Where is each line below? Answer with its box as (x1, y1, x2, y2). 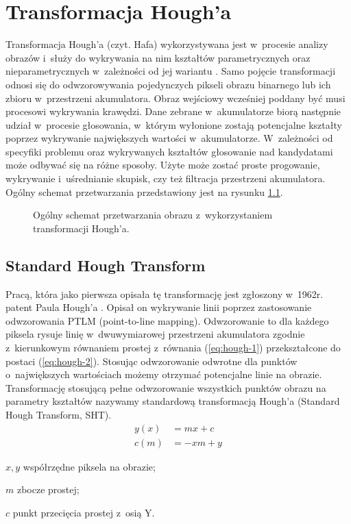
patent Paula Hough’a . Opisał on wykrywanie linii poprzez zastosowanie (5, 300, 312, 314)
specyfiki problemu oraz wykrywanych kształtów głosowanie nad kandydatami (5, 144, 333, 158)
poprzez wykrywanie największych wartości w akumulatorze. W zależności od (5, 131, 333, 145)
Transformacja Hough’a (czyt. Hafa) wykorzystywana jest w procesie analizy (5, 37, 328, 51)
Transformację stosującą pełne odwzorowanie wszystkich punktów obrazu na (5, 380, 326, 395)
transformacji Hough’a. (33, 221, 130, 235)
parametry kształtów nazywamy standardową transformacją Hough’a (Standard (5, 394, 340, 408)
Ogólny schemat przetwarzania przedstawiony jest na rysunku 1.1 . (5, 184, 283, 199)
